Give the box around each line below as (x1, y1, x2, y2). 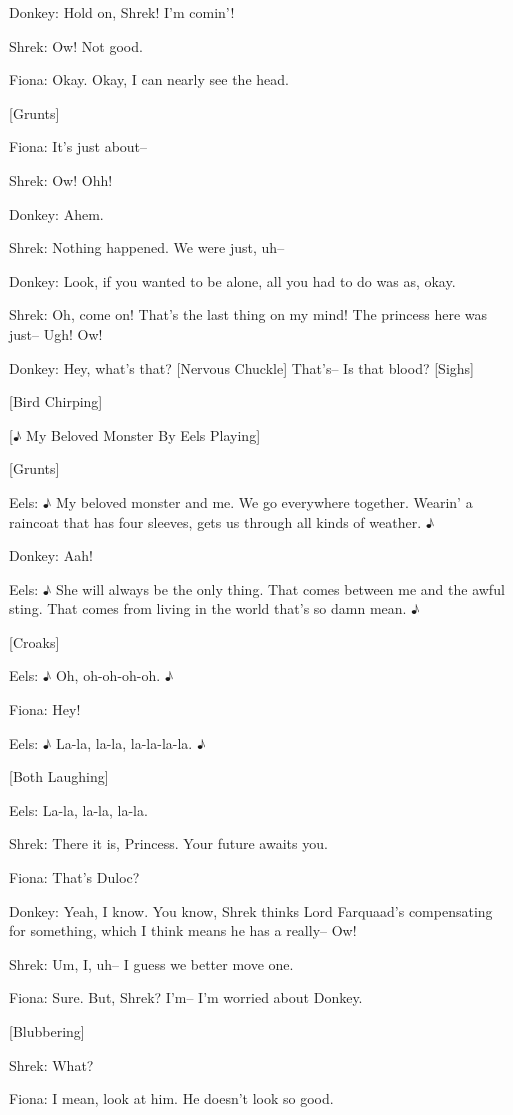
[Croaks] (9, 631, 60, 652)
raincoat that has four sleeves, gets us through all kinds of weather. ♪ (9, 511, 435, 532)
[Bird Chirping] (9, 391, 103, 412)
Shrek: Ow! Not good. (9, 35, 143, 56)
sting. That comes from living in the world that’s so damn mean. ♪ (9, 598, 420, 619)
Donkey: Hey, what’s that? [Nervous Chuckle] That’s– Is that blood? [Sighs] (9, 357, 474, 378)
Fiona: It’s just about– (9, 136, 148, 157)
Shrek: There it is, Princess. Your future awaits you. (9, 833, 328, 854)
